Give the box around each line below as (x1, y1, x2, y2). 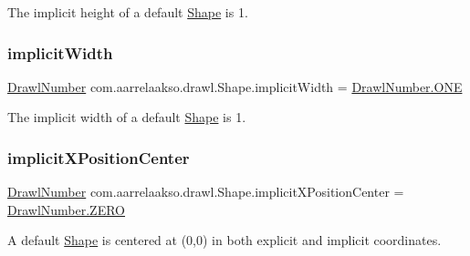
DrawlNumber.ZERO (7, 200, 126, 219)
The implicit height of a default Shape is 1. (7, 3, 248, 21)
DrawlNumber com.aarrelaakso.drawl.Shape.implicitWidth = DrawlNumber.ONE (7, 77, 463, 96)
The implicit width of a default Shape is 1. (7, 108, 246, 127)
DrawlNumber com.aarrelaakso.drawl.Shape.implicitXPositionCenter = (7, 182, 404, 201)
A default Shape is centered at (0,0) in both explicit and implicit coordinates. (7, 230, 442, 250)
